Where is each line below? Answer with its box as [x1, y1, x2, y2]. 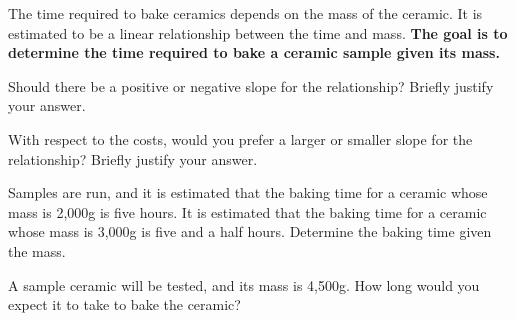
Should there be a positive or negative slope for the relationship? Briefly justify [8, 75, 494, 96]
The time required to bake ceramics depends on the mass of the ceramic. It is [8, 3, 483, 23]
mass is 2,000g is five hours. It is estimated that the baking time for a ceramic [8, 201, 487, 222]
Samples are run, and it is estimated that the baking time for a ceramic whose [8, 182, 488, 203]
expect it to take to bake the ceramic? [8, 294, 241, 315]
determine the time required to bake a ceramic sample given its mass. [8, 42, 500, 63]
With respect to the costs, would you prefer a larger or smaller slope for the [8, 128, 473, 149]
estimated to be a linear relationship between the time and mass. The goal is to [8, 22, 508, 43]
